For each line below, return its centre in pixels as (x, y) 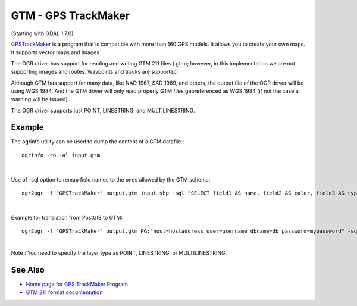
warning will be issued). (40, 99)
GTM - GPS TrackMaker (71, 15)
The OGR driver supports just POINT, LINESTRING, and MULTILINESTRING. (103, 110)
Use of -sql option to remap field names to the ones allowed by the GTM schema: (111, 179)
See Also (28, 270)
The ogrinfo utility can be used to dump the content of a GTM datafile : (98, 141)
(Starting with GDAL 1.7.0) (42, 33)
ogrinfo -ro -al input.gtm (61, 155)
